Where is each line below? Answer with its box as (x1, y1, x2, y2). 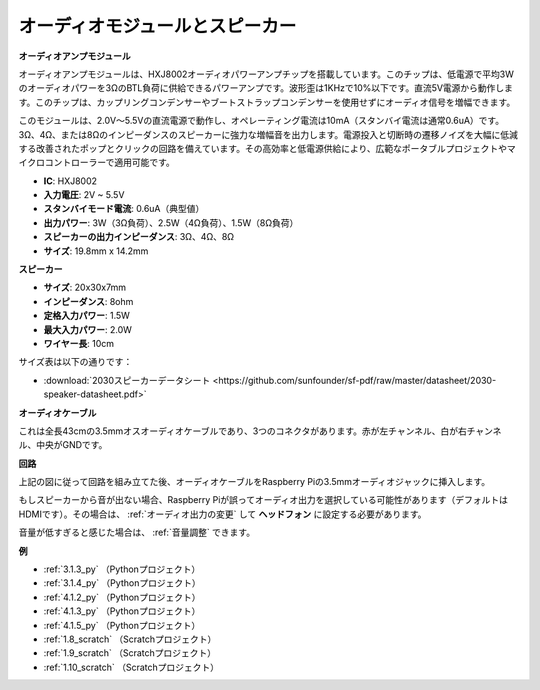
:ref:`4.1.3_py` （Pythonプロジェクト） (43, 605, 201, 617)
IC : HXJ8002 (43, 175, 98, 187)
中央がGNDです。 (35, 439, 108, 451)
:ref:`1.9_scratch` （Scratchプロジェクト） (43, 647, 217, 659)
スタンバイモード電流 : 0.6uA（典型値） (43, 203, 205, 215)
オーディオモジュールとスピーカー (18, 15, 297, 37)
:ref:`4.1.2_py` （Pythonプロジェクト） (43, 591, 201, 603)
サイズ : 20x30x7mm (43, 281, 127, 294)
